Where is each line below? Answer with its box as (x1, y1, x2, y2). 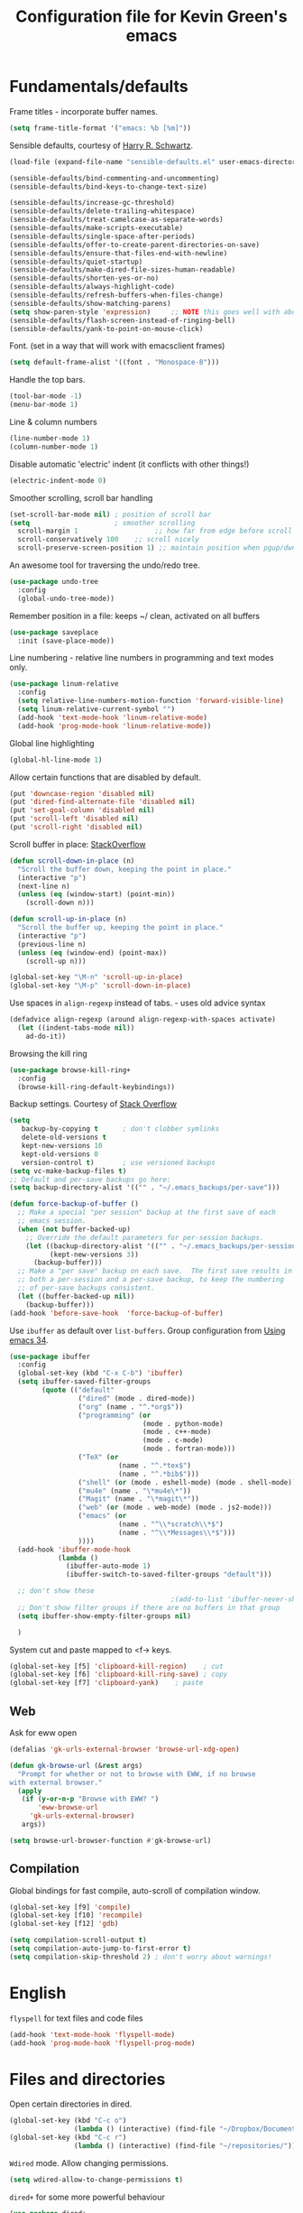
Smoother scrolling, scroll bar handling (9, 492, 153, 503)
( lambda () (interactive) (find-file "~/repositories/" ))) (73, 2142, 300, 2151)
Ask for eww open (9, 1727, 78, 1738)
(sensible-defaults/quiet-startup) (9, 257, 143, 266)
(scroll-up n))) (25, 957, 87, 966)
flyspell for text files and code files (9, 2013, 143, 2023)
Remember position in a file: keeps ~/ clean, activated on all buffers (9, 610, 260, 621)
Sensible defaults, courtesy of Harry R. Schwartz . (9, 140, 194, 151)
